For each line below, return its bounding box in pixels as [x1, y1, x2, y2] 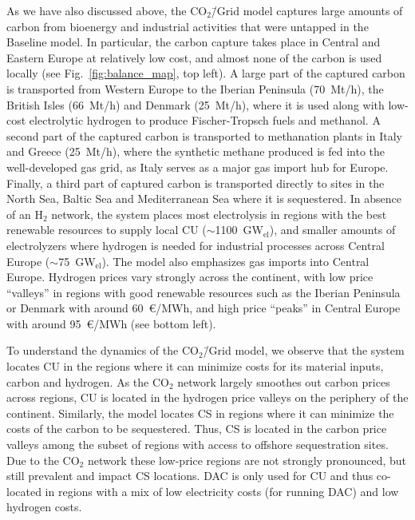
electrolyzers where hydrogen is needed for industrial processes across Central [6, 236, 385, 253]
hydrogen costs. [6, 498, 82, 515]
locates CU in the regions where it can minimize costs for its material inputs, [6, 358, 384, 375]
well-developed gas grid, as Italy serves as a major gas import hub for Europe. [6, 158, 389, 175]
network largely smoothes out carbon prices [177, 373, 390, 390]
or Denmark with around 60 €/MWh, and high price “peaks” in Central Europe [6, 300, 401, 316]
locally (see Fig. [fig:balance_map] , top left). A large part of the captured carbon [6, 65, 405, 81]
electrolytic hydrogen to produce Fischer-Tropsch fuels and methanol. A [29, 112, 381, 129]
